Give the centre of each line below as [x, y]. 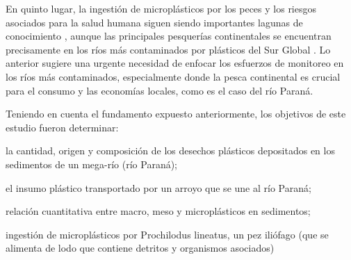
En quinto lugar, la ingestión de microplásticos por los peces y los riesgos [161, 8]
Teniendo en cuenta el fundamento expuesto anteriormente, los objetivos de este [176, 114]
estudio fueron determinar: [62, 127]
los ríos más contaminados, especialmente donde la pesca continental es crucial [173, 76]
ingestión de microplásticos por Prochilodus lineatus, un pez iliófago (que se [167, 234]
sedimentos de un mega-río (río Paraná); [92, 164]
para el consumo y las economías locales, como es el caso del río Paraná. [160, 90]
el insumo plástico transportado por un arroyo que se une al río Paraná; [158, 187]
